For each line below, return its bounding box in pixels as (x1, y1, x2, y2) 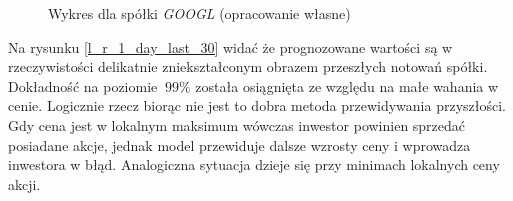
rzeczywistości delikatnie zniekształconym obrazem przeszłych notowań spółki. (8, 56, 488, 77)
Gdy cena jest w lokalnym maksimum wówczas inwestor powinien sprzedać (8, 114, 466, 135)
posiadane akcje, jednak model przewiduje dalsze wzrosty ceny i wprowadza (8, 134, 471, 155)
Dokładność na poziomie (8, 75, 158, 96)
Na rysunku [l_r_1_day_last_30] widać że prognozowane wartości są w (8, 36, 453, 57)
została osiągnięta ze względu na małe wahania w (195, 75, 499, 96)
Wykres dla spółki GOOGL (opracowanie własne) (48, 3, 351, 23)
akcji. (8, 173, 41, 194)
